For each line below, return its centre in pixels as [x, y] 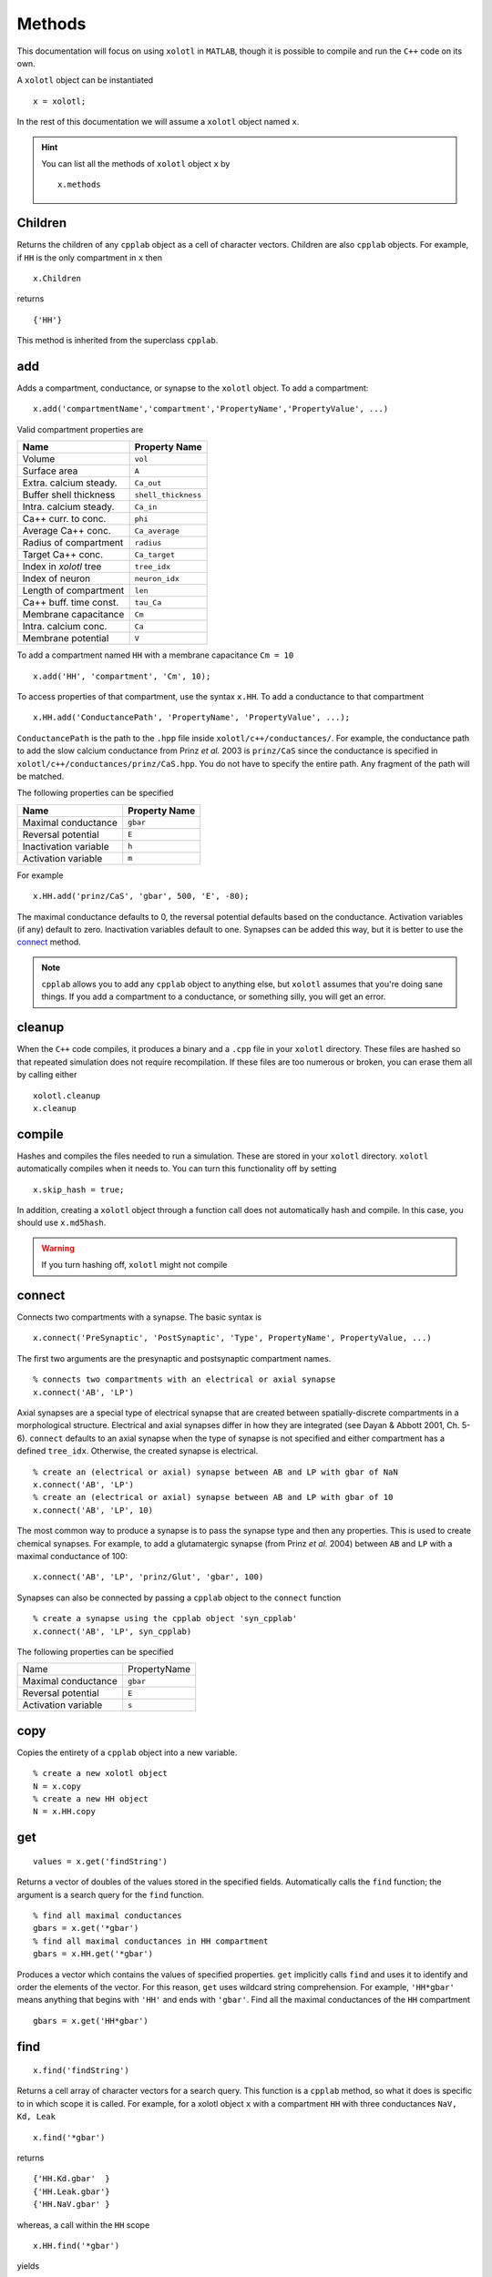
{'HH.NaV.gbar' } [72, 2205]
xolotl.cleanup [67, 1096]
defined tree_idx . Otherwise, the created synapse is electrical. [138, 1451]
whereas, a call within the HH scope [83, 2225]
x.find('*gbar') [69, 2137]
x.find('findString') [81, 2071]
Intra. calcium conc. [65, 627]
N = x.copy [57, 1786]
